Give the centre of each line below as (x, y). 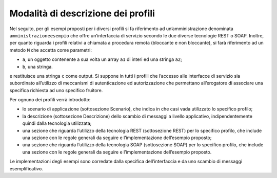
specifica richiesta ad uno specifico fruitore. (56, 90)
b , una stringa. (38, 66)
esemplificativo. (26, 168)
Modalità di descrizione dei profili (82, 13)
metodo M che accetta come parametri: (51, 50)
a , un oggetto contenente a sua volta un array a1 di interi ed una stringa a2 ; (102, 59)
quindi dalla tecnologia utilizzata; (57, 123)
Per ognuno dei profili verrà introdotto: (50, 100)
